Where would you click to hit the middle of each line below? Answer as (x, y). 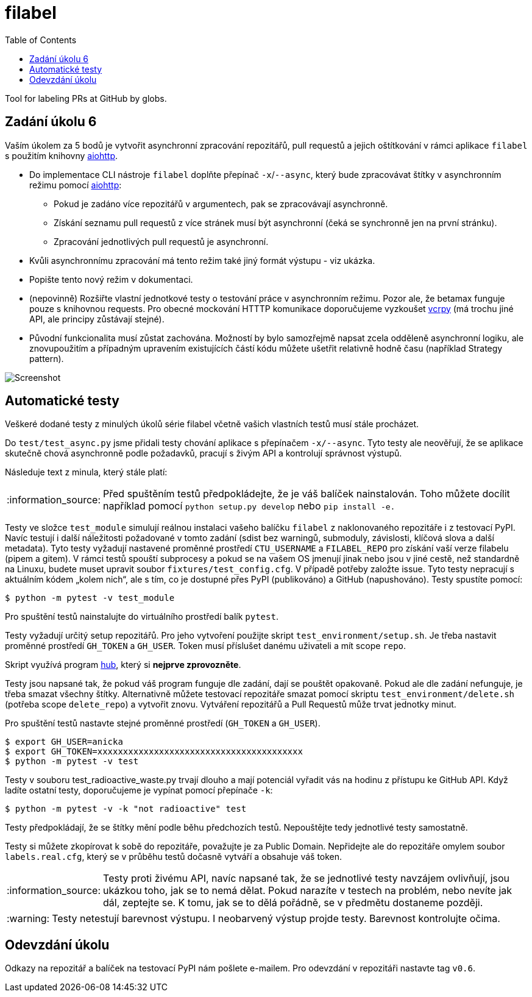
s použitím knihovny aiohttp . (62, 155)
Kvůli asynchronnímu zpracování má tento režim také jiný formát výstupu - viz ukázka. (202, 260)
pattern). (47, 358)
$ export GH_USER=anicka (64, 742)
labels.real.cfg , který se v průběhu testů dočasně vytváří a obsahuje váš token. (174, 857)
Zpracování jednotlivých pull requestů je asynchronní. (161, 241)
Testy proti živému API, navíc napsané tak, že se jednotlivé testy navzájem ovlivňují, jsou (307, 878)
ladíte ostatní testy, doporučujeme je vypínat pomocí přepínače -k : (139, 790)
